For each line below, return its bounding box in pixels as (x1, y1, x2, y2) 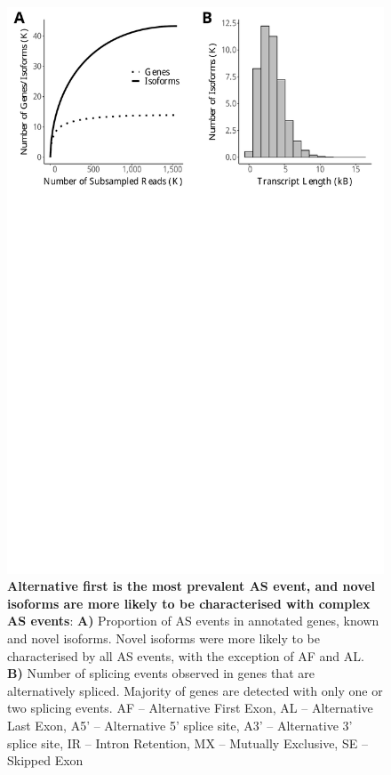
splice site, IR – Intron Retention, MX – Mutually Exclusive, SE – (7, 733, 368, 752)
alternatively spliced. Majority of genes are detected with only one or (7, 681, 383, 699)
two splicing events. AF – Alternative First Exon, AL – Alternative (7, 698, 373, 717)
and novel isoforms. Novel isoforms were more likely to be (7, 628, 320, 647)
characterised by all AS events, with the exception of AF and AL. (7, 646, 364, 665)
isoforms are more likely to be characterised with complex (7, 593, 371, 612)
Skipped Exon (7, 751, 84, 770)
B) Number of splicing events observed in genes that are (7, 664, 315, 682)
